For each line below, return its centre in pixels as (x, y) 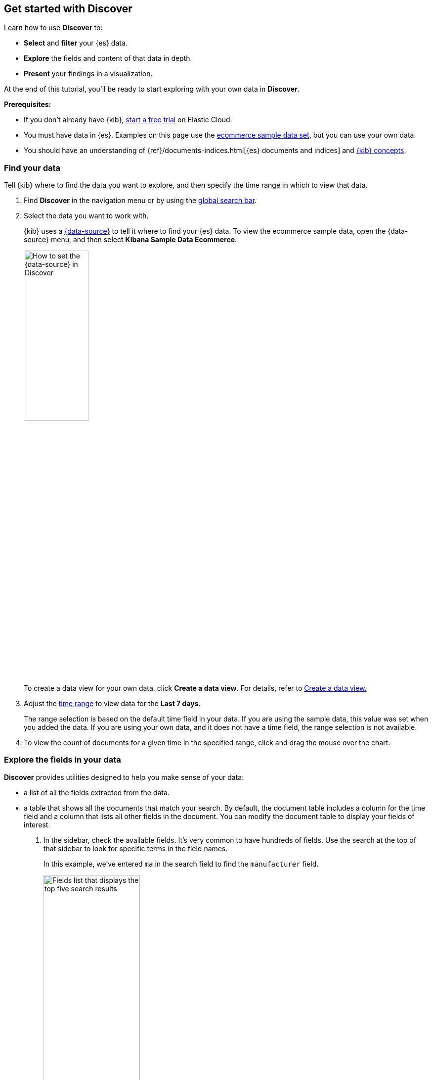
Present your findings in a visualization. (88, 74)
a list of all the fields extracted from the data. (97, 792)
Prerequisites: (28, 104)
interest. (37, 824)
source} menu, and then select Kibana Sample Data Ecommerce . (130, 240)
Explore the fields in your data (63, 760)
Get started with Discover (68, 9)
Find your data (32, 168)
